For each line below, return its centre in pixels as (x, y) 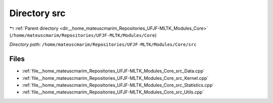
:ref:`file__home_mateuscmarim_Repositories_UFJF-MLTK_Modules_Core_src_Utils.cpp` (113, 92)
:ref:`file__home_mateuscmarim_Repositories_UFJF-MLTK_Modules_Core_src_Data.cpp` (113, 71)
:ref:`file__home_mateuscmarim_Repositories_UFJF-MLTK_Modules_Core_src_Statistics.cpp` (118, 85)
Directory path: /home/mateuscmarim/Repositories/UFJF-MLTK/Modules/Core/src (103, 44)
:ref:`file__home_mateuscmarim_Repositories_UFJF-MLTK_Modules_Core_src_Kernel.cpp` (115, 78)
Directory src (37, 13)
